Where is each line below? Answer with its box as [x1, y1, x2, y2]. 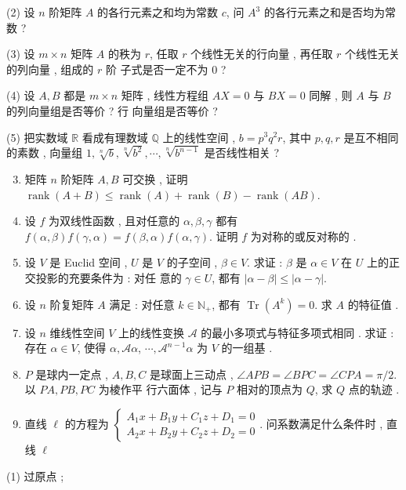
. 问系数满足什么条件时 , [259, 415, 383, 431]
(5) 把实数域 [6, 129, 68, 145]
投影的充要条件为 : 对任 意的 [35, 270, 182, 285]
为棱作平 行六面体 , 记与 [98, 381, 223, 397]
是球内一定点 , [35, 365, 109, 382]
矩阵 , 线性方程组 [121, 87, 209, 103]
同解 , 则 [309, 87, 353, 103]
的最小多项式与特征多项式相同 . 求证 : [201, 324, 394, 340]
